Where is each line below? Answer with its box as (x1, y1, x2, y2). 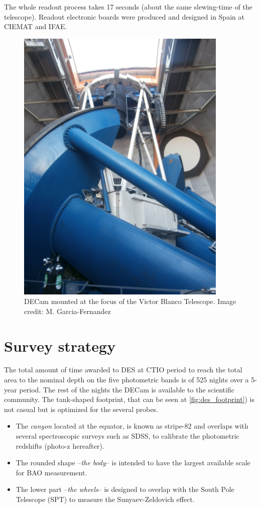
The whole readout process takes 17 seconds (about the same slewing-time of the (4, 2, 252, 12)
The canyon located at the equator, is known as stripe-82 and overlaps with (16, 421, 248, 431)
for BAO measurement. (16, 467, 87, 477)
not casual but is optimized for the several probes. (4, 403, 158, 414)
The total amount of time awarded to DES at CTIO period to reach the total (4, 364, 242, 375)
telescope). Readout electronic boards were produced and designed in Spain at (4, 11, 244, 22)
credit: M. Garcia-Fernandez (24, 306, 111, 316)
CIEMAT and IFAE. (4, 21, 67, 32)
